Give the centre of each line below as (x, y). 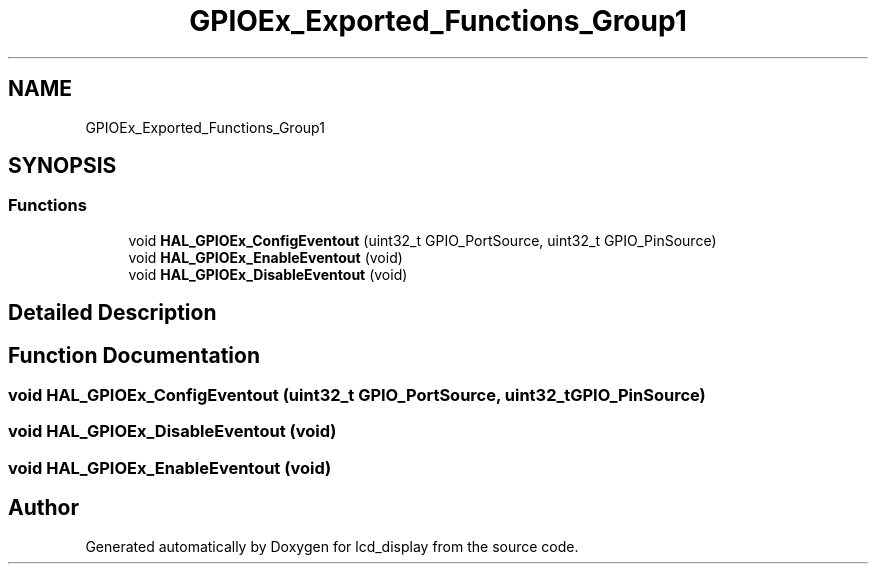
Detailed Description (112, 313)
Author (43, 508)
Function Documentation (134, 355)
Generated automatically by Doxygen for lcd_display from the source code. (332, 546)
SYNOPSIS (62, 166)
